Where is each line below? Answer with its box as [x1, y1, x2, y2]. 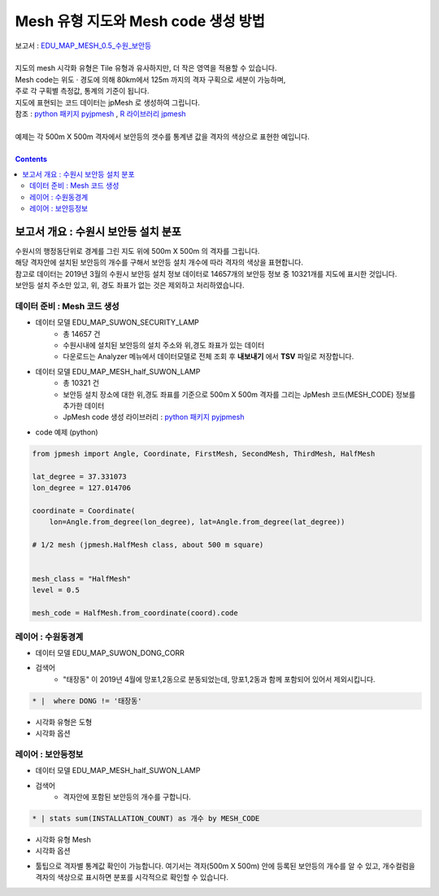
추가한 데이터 [63, 400, 105, 410]
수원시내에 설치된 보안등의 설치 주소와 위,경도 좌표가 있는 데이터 [63, 340, 265, 350]
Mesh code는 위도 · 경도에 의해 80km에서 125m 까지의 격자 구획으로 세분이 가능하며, [15, 74, 286, 85]
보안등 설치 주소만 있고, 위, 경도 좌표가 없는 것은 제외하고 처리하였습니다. [15, 281, 245, 291]
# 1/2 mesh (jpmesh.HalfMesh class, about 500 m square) [32, 540, 264, 549]
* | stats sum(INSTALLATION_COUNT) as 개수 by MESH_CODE [32, 814, 260, 823]
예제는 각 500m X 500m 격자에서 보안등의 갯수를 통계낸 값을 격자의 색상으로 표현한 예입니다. [15, 131, 311, 142]
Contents [15, 155, 48, 164]
